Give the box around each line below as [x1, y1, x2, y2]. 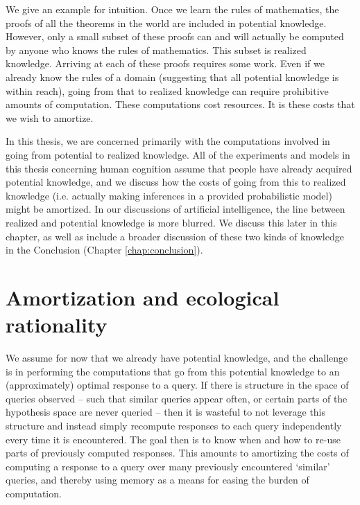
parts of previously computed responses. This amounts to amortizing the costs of [6, 445, 349, 460]
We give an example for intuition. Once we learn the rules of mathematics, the [6, 2, 339, 16]
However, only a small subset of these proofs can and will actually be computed [6, 29, 344, 44]
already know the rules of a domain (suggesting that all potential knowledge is [6, 69, 339, 84]
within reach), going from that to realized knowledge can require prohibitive [6, 83, 329, 98]
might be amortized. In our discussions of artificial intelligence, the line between [6, 202, 345, 216]
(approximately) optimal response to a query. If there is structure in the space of [6, 378, 349, 392]
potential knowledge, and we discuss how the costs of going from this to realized [6, 175, 346, 189]
